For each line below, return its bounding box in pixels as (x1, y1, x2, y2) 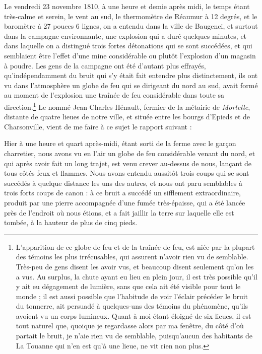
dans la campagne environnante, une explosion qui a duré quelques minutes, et (4, 30, 247, 41)
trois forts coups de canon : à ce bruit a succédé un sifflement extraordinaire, (4, 187, 241, 198)
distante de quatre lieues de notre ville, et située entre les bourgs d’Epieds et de (4, 111, 250, 122)
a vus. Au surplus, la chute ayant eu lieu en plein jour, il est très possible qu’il (16, 271, 257, 281)
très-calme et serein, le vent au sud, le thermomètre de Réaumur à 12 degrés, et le (4, 11, 257, 21)
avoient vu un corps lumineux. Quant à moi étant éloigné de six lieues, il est (16, 310, 251, 321)
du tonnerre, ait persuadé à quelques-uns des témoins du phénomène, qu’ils (16, 301, 248, 311)
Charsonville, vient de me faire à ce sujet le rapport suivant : (4, 121, 192, 131)
